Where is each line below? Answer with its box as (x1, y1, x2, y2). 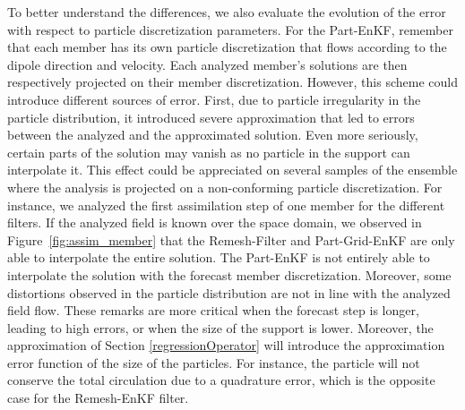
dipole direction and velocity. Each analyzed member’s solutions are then (7, 55, 408, 73)
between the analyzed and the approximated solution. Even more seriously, (7, 125, 418, 144)
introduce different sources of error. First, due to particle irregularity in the (7, 90, 421, 108)
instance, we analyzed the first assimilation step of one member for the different (7, 195, 445, 214)
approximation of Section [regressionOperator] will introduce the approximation (7, 336, 445, 354)
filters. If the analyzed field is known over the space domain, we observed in (7, 213, 422, 232)
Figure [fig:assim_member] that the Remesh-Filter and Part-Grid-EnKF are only (7, 230, 455, 249)
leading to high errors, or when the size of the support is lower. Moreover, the (7, 318, 434, 337)
